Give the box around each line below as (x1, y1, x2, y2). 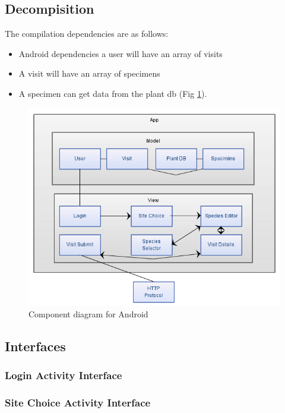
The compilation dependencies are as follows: (5, 27, 169, 40)
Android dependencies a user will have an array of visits (18, 47, 223, 59)
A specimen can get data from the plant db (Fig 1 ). (18, 87, 207, 99)
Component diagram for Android (28, 308, 148, 320)
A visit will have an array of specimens (18, 67, 160, 80)
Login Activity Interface (5, 368, 122, 383)
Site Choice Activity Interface (5, 395, 151, 410)
